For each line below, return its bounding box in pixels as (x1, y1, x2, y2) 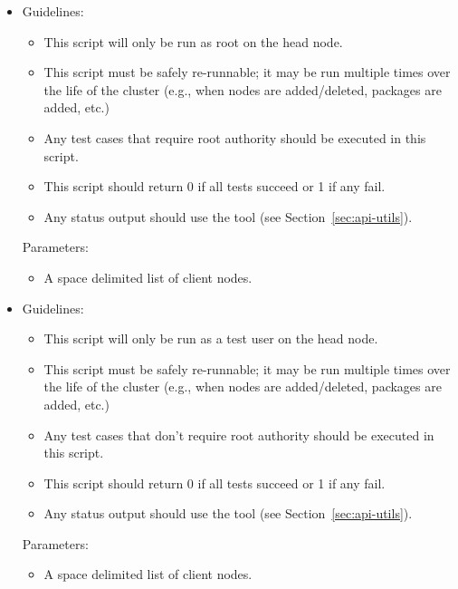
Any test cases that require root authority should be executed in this (43, 128, 426, 147)
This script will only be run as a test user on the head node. (43, 329, 378, 348)
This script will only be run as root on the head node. (43, 32, 343, 51)
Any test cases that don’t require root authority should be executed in (43, 425, 434, 444)
